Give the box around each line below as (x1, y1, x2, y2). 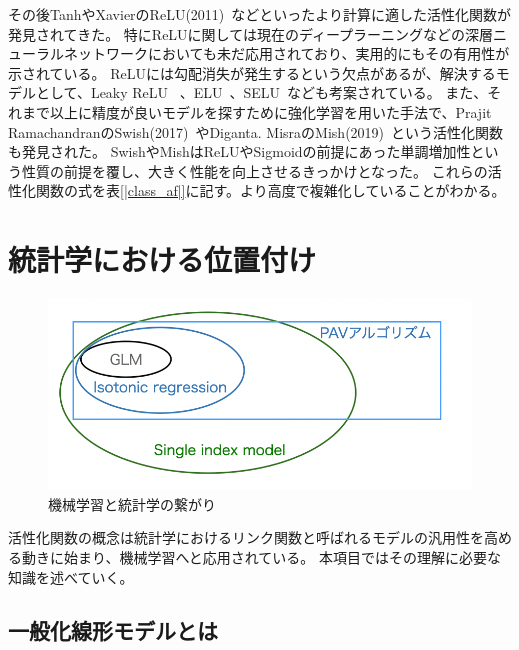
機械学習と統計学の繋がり (48, 493, 216, 514)
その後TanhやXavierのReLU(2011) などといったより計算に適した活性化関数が (8, 4, 512, 24)
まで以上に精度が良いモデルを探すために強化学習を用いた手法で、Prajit (21, 101, 492, 122)
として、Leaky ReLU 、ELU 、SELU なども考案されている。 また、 (35, 82, 488, 103)
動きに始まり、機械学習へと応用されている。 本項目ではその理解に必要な (21, 546, 501, 567)
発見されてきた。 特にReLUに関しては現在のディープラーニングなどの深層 (8, 23, 494, 44)
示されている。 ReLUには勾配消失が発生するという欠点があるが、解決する (8, 62, 496, 83)
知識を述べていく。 (8, 566, 134, 587)
